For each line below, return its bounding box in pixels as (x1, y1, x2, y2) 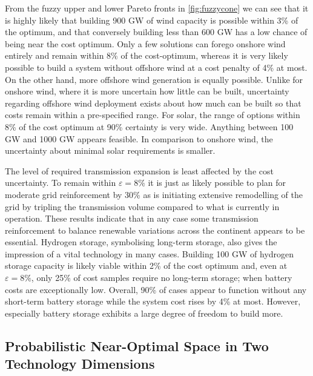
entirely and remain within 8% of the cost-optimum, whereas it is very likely (5, 49, 288, 62)
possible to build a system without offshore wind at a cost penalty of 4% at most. (5, 61, 308, 73)
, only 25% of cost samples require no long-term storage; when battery (31, 271, 292, 284)
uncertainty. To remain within (5, 176, 116, 189)
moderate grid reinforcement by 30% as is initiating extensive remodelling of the (5, 188, 303, 200)
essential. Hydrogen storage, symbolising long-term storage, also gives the (5, 236, 277, 248)
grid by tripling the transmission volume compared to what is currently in (5, 200, 280, 213)
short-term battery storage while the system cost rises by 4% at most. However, (5, 295, 301, 308)
